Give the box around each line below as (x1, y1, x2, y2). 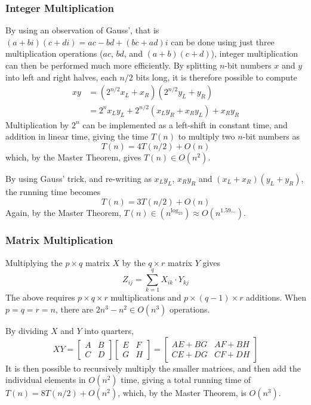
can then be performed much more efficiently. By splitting (5, 59, 217, 71)
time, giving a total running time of (121, 373, 251, 386)
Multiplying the (5, 256, 63, 268)
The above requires (5, 291, 75, 304)
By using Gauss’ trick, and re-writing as (5, 172, 152, 184)
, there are (56, 303, 94, 316)
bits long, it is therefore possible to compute (136, 70, 297, 83)
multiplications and (110, 291, 181, 304)
